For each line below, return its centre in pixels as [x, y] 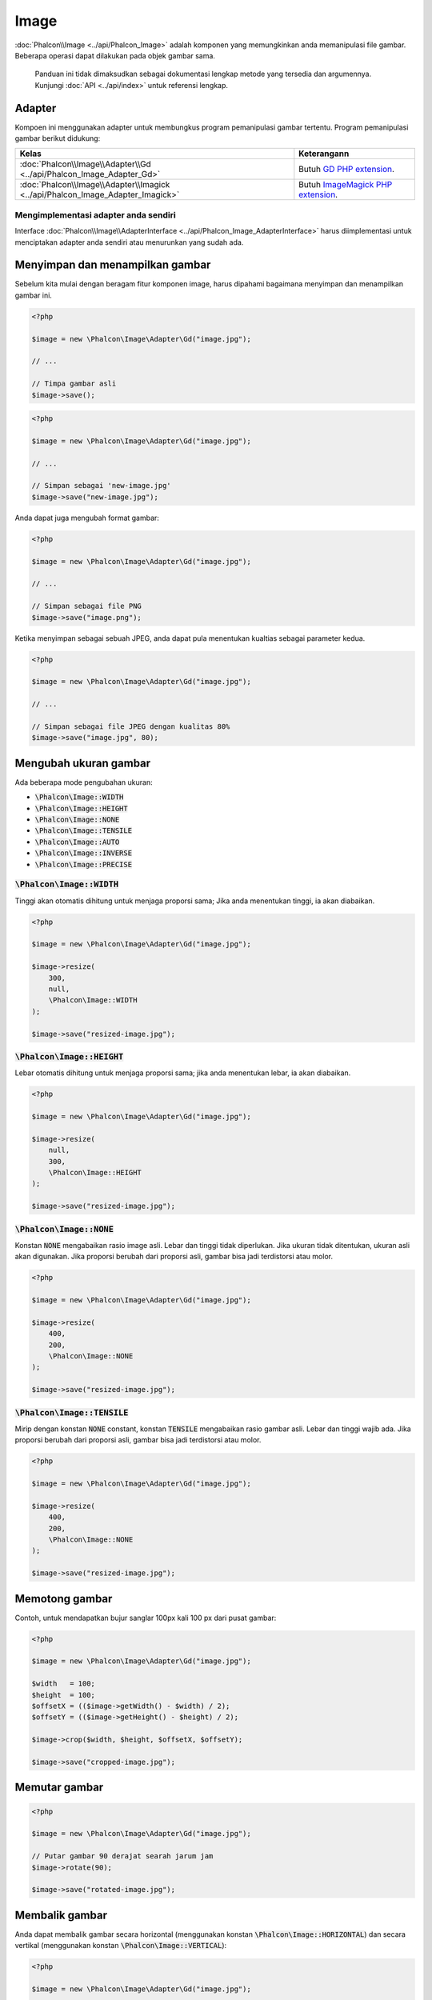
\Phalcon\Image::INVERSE [83, 853]
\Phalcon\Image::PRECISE [83, 864]
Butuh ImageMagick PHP [346, 185]
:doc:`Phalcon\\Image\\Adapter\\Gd [85, 164]
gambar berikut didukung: [58, 138]
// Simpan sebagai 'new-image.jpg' [101, 486]
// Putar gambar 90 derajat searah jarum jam [122, 1856]
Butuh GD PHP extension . [347, 170]
